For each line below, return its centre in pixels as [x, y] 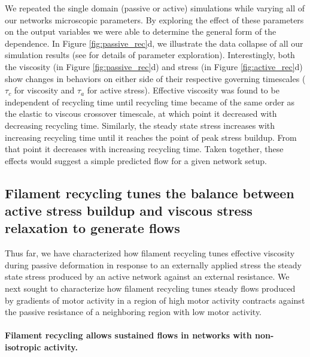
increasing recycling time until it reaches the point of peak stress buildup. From [151, 137]
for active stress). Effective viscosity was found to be [183, 90]
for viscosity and [44, 90]
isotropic [23, 347]
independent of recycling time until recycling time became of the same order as [150, 102]
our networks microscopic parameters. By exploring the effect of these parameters [154, 19]
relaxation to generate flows [92, 228]
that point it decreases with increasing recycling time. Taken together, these [144, 149]
